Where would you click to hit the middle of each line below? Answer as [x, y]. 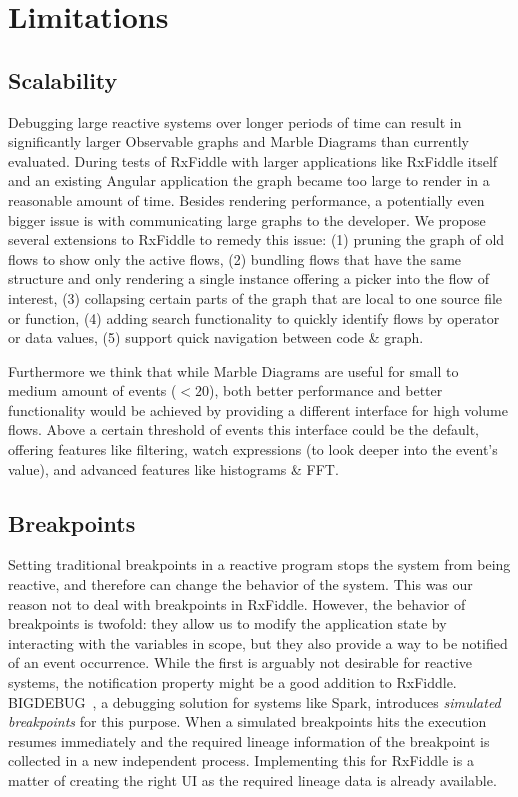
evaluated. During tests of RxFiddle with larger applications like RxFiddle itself [253, 160]
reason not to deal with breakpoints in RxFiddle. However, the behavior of [237, 603]
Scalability [63, 79]
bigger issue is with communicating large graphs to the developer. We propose [247, 219]
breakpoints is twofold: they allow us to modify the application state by [227, 623]
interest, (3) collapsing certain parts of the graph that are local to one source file [255, 297]
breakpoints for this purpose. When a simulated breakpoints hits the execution [247, 721]
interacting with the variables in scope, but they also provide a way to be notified [258, 642]
